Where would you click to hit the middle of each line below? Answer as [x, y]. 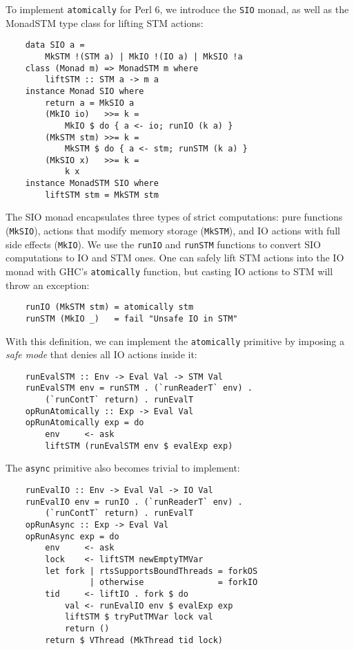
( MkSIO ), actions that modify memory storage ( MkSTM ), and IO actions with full [173, 231]
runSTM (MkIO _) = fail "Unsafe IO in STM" [131, 318]
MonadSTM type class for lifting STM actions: [105, 22]
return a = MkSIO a [90, 103]
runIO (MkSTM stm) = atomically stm [109, 307]
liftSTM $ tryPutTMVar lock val [139, 617]
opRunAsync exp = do [72, 536]
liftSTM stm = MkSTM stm [102, 195]
